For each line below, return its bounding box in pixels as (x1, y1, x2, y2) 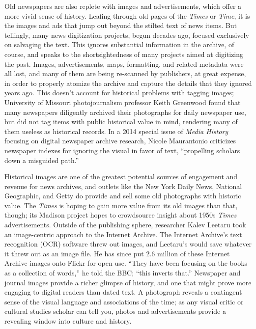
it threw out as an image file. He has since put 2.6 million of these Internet (4, 248, 230, 258)
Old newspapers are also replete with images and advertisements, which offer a (4, 1, 242, 11)
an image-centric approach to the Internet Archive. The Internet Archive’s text (4, 229, 242, 239)
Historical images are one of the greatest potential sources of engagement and (4, 171, 238, 182)
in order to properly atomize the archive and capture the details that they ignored (4, 78, 252, 88)
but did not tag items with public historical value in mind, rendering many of (4, 116, 238, 127)
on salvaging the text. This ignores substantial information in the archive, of (4, 39, 234, 50)
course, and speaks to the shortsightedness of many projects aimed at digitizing (4, 49, 244, 59)
